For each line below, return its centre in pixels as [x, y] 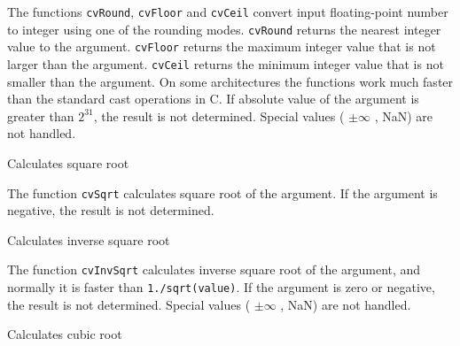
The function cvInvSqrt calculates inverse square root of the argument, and [214, 269]
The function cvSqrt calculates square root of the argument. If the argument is [222, 192]
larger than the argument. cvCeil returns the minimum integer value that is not [226, 63]
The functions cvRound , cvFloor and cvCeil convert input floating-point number [228, 12]
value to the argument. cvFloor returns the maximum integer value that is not [222, 46]
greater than [41, 115]
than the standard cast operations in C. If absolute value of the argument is [213, 99]
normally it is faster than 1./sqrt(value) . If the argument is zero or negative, [221, 287]
